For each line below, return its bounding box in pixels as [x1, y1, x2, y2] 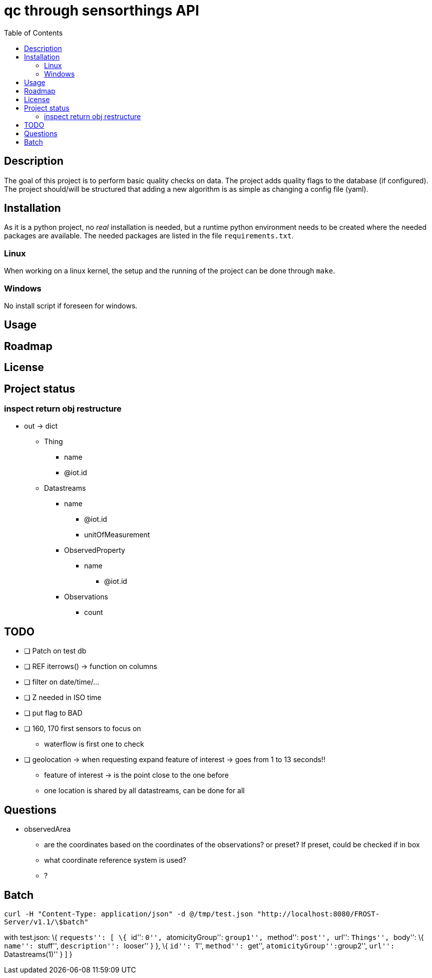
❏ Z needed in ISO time [24, 693, 102, 702]
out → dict [24, 422, 58, 431]
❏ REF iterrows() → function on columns [24, 662, 157, 671]
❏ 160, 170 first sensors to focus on [24, 724, 141, 733]
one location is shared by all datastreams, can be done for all [44, 786, 245, 795]
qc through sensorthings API [4, 2, 199, 19]
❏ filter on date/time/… [24, 678, 100, 687]
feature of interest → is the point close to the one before [44, 771, 229, 780]
